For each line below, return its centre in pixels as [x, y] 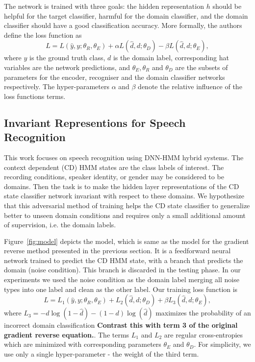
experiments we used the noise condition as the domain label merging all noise [122, 279]
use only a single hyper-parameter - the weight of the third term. [102, 354]
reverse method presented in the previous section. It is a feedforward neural [117, 251]
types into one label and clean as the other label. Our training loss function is [121, 289]
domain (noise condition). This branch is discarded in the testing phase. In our [122, 270]
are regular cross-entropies [204, 334]
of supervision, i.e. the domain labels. [60, 225]
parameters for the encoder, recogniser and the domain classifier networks [115, 77]
